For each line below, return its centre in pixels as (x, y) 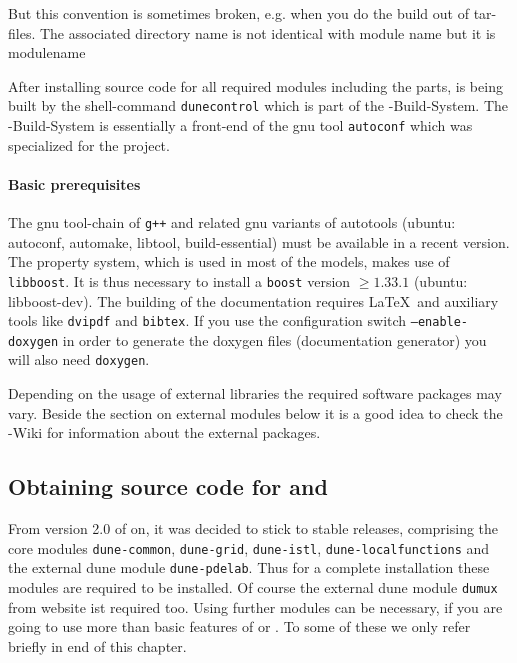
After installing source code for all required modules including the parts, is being (255, 85)
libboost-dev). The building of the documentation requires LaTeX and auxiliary (253, 300)
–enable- (439, 322)
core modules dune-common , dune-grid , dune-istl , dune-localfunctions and (249, 547)
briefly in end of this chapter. (97, 645)
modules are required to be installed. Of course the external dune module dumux (253, 587)
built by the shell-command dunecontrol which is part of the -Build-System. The (258, 105)
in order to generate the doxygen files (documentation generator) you (274, 339)
